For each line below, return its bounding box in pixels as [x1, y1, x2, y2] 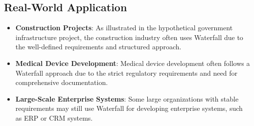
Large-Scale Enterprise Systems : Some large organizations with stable [15, 93, 239, 104]
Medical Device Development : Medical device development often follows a [15, 58, 250, 68]
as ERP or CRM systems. [15, 112, 93, 123]
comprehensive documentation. [15, 77, 108, 87]
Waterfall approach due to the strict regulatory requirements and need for [15, 67, 237, 78]
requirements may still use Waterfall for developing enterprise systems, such [15, 103, 243, 113]
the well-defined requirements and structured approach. [15, 42, 182, 52]
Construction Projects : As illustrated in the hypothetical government [15, 22, 233, 33]
